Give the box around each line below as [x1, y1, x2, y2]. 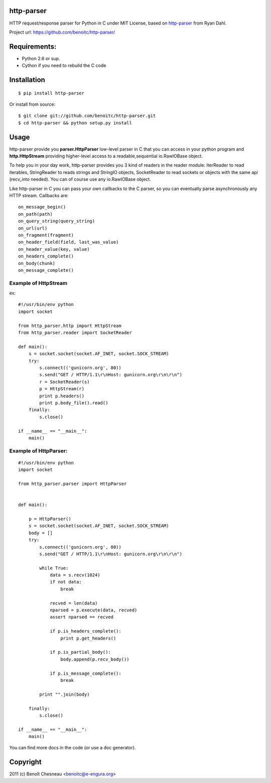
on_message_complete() [18, 267, 74, 273]
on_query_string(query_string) [18, 218, 95, 224]
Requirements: [9, 42, 57, 51]
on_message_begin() [18, 204, 66, 210]
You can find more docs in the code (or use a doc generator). [9, 745, 136, 751]
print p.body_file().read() [39, 400, 108, 406]
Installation [9, 76, 45, 84]
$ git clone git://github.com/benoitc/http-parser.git [18, 113, 156, 119]
